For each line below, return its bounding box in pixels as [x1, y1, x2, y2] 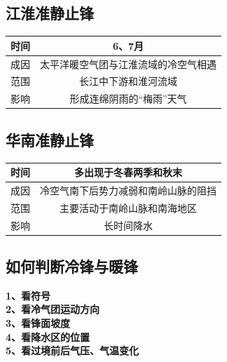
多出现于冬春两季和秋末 [74, 165, 182, 180]
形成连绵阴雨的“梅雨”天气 [69, 91, 187, 106]
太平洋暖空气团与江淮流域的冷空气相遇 [40, 56, 216, 71]
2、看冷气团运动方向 [6, 302, 100, 316]
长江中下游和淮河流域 [79, 74, 177, 88]
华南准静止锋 [6, 128, 94, 150]
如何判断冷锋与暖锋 [6, 255, 138, 277]
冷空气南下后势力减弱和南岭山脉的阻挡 [40, 182, 216, 197]
